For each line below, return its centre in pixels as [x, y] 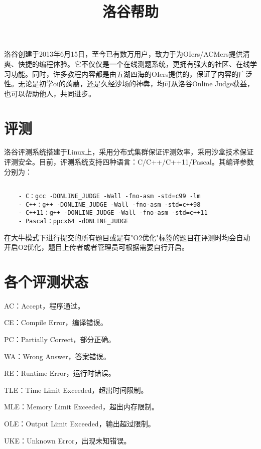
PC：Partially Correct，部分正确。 [60, 339]
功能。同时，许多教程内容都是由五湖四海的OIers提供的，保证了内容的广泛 [132, 73]
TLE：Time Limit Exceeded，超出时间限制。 [76, 390]
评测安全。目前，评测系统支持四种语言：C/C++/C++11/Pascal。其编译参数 [129, 162]
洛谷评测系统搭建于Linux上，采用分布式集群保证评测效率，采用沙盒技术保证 [129, 152]
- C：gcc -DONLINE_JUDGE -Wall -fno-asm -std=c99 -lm [109, 196]
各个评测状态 [46, 281]
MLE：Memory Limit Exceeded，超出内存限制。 [82, 407]
